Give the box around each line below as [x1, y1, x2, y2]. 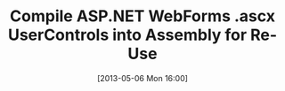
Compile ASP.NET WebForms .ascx [9, 6, 276, 27]
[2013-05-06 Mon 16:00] [96, 72, 189, 83]
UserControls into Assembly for [7, 25, 248, 45]
